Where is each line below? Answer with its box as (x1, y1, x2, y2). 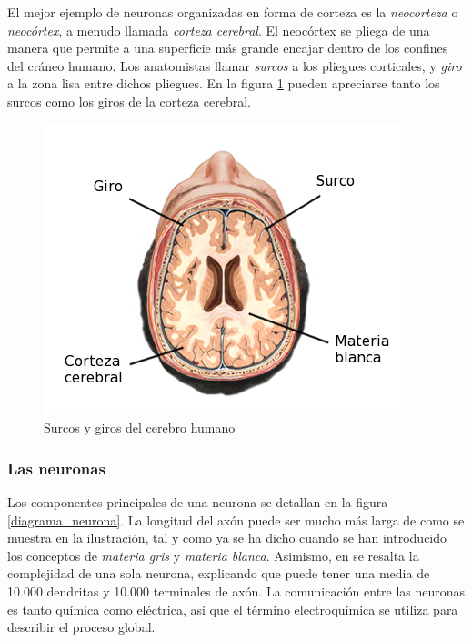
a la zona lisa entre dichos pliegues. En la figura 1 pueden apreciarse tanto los (7, 74, 440, 93)
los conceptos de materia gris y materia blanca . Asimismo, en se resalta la (7, 545, 419, 565)
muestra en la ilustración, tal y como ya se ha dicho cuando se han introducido (7, 528, 447, 547)
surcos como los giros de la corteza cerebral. (7, 91, 252, 110)
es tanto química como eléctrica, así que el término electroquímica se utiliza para (7, 599, 458, 618)
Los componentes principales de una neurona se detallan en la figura (7, 492, 388, 511)
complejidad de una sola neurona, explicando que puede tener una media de (7, 564, 430, 583)
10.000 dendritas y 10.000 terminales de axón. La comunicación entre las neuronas (7, 581, 466, 600)
